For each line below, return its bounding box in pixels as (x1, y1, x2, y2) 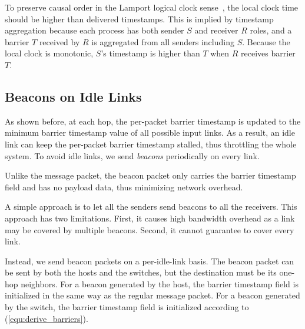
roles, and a (250, 24, 292, 36)
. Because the (242, 35, 290, 48)
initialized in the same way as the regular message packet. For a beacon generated (5, 289, 300, 301)
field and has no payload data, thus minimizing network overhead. (5, 180, 243, 193)
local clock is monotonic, (5, 47, 94, 59)
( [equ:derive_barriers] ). (5, 312, 88, 324)
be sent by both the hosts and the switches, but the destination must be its (5, 266, 277, 278)
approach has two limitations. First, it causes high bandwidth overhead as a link (5, 211, 295, 224)
